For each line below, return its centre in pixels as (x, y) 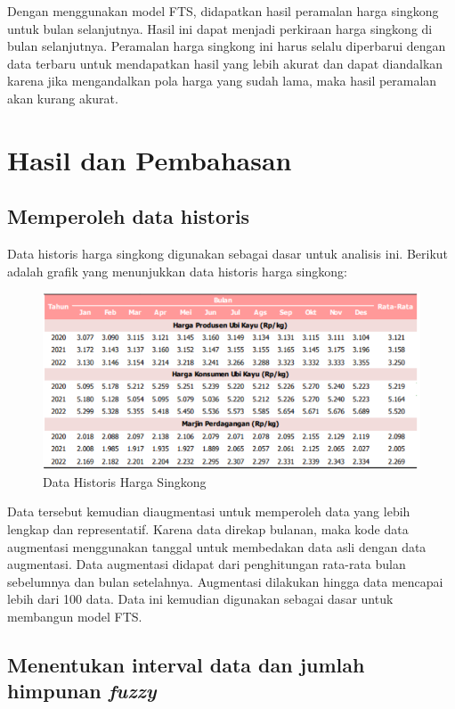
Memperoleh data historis (129, 216)
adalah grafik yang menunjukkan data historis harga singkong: (177, 271)
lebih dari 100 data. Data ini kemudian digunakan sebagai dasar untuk (200, 599)
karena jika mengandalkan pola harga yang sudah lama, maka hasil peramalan (222, 81)
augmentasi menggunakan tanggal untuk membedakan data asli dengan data (217, 546)
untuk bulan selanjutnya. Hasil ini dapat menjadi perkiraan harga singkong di (220, 28)
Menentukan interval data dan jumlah (186, 664)
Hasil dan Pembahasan (150, 159)
